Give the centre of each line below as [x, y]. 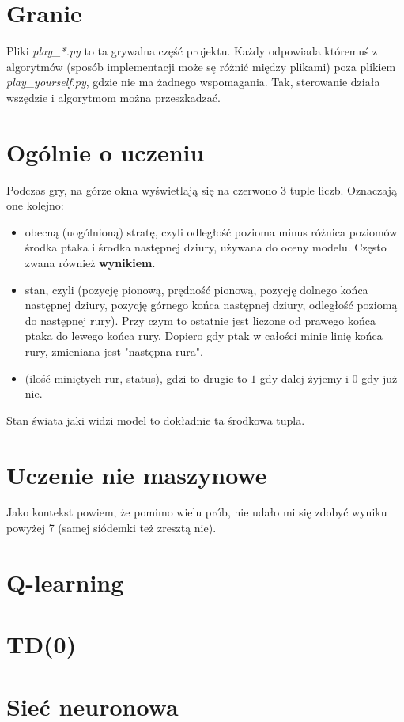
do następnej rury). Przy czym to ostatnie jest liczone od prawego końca [200, 320]
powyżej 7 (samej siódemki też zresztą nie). [111, 528]
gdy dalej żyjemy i [304, 378]
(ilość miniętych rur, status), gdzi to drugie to [136, 378]
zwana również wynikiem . [90, 263]
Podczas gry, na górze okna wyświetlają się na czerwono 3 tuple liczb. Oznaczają [202, 189]
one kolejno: [35, 205]
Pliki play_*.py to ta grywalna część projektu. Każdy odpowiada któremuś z [192, 51]
